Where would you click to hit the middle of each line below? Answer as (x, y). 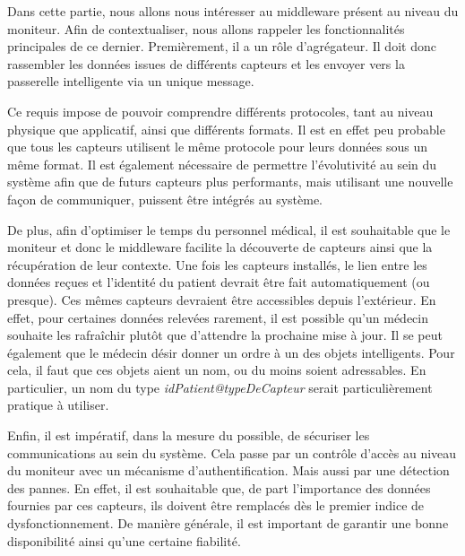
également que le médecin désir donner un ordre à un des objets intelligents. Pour (231, 352)
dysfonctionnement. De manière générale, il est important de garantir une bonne (228, 523)
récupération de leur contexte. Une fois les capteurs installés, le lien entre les (217, 264)
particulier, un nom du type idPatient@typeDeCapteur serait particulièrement (220, 387)
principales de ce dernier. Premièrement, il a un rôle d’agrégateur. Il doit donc (222, 46)
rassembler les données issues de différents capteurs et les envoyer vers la (206, 63)
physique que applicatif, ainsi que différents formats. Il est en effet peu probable (226, 129)
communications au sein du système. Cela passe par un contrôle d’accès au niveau (232, 452)
